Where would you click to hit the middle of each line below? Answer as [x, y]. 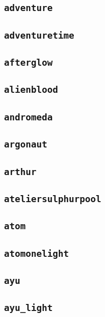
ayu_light [28, 308]
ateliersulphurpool [53, 199]
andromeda [28, 117]
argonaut [26, 144]
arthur [20, 172]
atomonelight [36, 253]
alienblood [31, 90]
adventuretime [39, 35]
